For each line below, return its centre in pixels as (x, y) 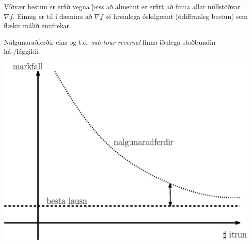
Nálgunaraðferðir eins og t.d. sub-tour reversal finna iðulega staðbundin (110, 41)
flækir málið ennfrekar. (38, 25)
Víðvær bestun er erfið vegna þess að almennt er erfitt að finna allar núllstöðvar (122, 6)
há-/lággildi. (22, 51)
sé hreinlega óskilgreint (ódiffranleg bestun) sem (176, 16)
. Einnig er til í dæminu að (52, 16)
